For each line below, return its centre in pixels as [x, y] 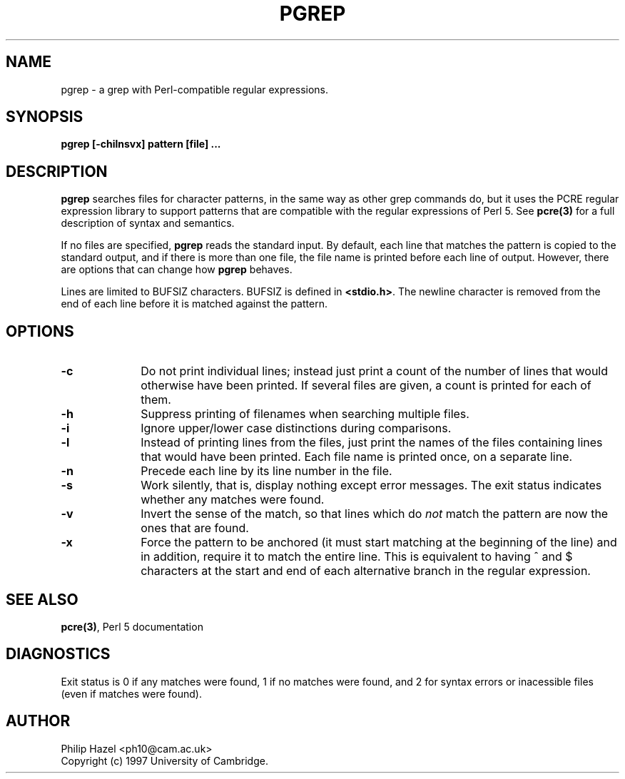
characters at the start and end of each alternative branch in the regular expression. [366, 571]
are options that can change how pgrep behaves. [177, 270]
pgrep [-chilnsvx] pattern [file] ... [141, 144]
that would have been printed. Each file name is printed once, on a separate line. [357, 457]
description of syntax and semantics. [148, 223]
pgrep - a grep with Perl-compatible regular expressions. [195, 89]
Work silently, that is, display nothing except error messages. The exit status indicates [371, 485]
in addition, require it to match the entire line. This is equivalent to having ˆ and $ [357, 557]
